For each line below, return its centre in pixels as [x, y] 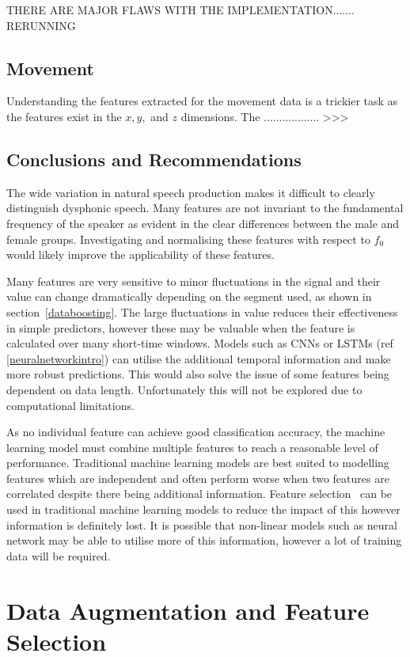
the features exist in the [64, 116]
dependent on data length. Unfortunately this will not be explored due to [184, 389]
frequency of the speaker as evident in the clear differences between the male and [203, 223]
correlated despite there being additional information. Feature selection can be [199, 494]
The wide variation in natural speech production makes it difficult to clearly [191, 192]
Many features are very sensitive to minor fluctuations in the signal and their [194, 281]
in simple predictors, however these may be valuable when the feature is [181, 327]
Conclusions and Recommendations [154, 159]
